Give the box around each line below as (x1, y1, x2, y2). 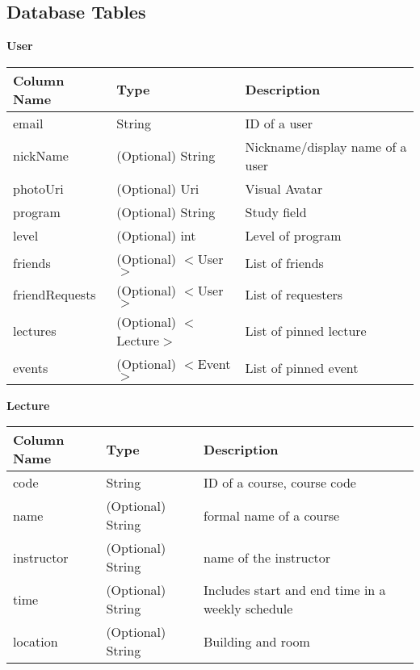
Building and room (204, 631, 310, 651)
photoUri (13, 178, 64, 198)
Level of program (245, 225, 342, 245)
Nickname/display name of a (245, 136, 407, 156)
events (13, 358, 48, 377)
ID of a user (245, 113, 313, 132)
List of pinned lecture (245, 321, 367, 341)
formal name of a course (204, 505, 340, 525)
